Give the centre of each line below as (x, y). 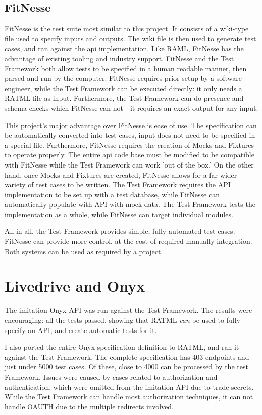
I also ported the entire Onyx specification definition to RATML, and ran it (122, 347)
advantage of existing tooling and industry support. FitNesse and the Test (119, 58)
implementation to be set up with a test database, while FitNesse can (112, 194)
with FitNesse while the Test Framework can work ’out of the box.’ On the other (129, 164)
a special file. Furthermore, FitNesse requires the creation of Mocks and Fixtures (129, 144)
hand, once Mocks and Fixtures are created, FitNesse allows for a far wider (121, 174)
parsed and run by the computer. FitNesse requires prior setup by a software (123, 78)
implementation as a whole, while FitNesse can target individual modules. (119, 214)
